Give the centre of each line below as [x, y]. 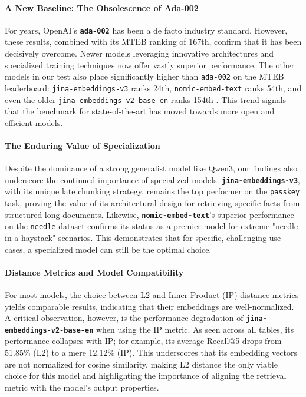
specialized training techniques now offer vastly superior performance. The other [150, 64]
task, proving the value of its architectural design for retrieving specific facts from [152, 203]
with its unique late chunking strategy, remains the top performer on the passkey [152, 191]
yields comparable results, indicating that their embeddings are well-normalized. [149, 306]
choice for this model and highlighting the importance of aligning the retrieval [146, 376]
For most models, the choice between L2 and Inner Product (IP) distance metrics [152, 294]
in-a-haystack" [30, 237]
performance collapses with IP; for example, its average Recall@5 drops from [143, 341]
